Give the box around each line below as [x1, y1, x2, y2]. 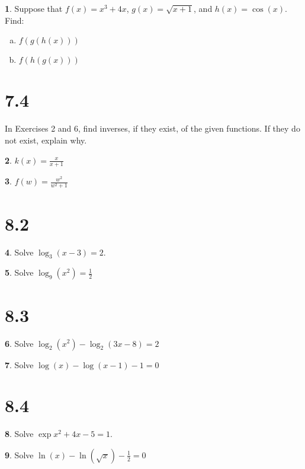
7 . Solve [5, 358, 34, 371]
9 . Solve [5, 448, 34, 461]
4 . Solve [5, 245, 34, 258]
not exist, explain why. [5, 133, 87, 146]
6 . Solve [5, 337, 34, 349]
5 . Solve [5, 266, 34, 279]
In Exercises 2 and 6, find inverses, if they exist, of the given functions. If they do [5, 122, 300, 135]
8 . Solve [5, 427, 34, 440]
